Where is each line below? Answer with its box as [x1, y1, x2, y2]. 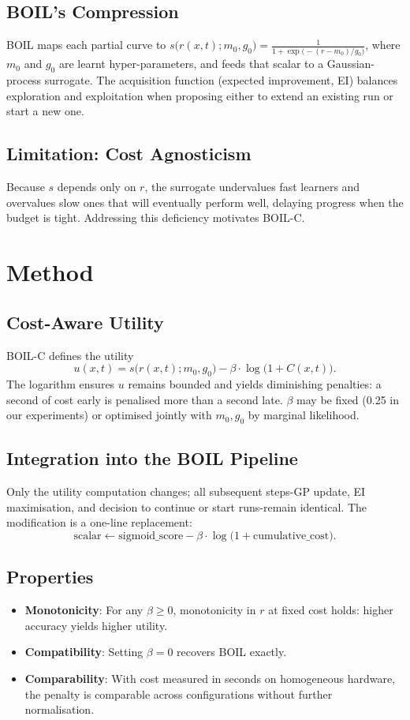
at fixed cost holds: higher [268, 602, 393, 618]
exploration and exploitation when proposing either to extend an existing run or [6, 87, 393, 103]
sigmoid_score [118, 530, 184, 542]
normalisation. [24, 701, 95, 718]
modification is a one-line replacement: [6, 514, 192, 531]
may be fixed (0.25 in [296, 391, 399, 407]
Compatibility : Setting [24, 643, 143, 660]
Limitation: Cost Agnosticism [6, 141, 252, 166]
